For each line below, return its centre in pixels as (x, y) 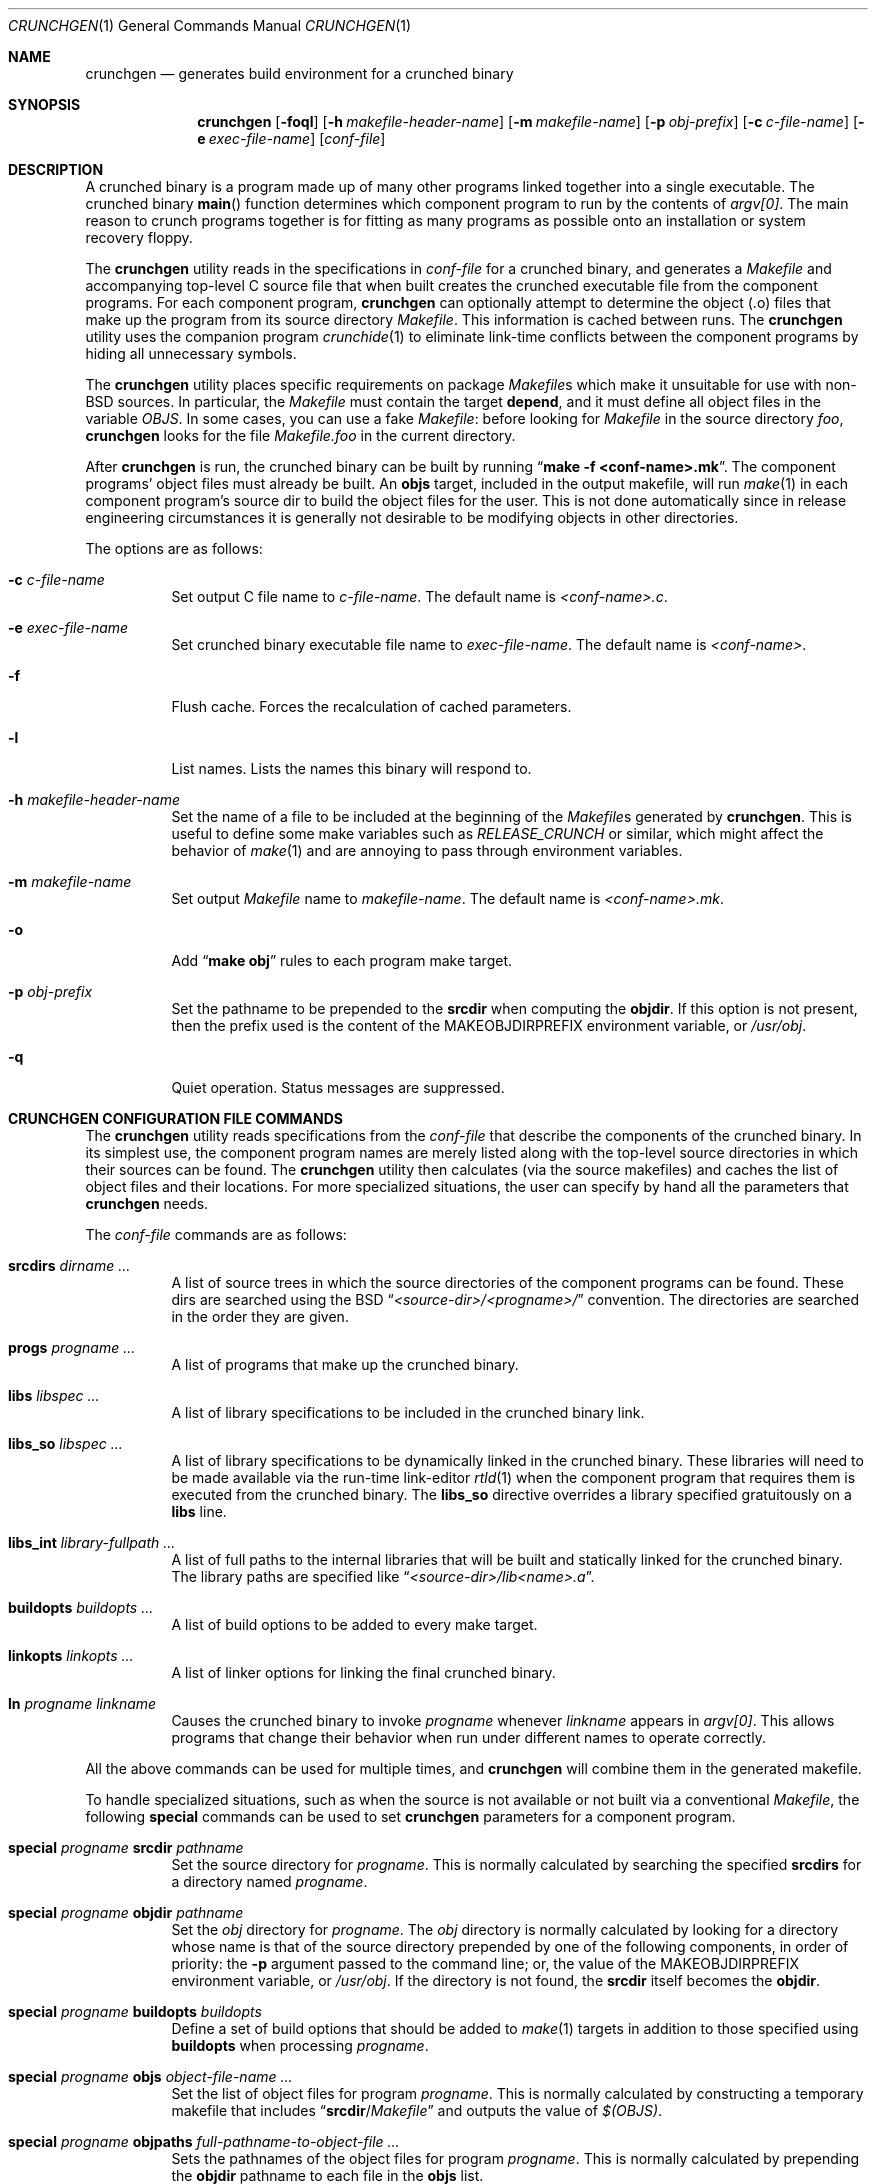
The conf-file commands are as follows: (216, 1234)
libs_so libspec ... (65, 1443)
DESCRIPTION (56, 169)
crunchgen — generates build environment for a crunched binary (299, 73)
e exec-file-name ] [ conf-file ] (291, 138)
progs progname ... (72, 1347)
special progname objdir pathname (126, 1912)
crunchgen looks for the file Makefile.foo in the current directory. (300, 435)
